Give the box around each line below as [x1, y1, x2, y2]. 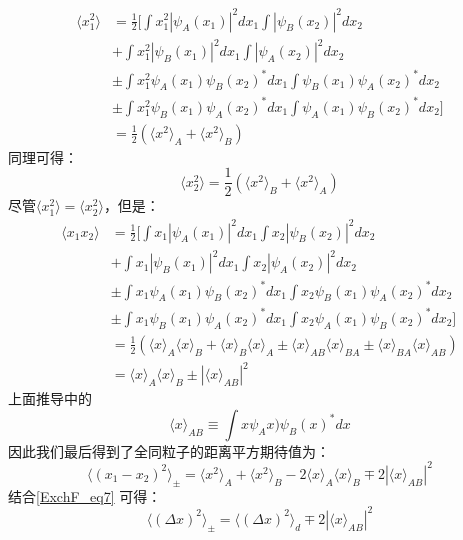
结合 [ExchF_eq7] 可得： [8, 485, 162, 506]
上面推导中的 [8, 388, 92, 409]
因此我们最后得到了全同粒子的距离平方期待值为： [8, 440, 330, 461]
